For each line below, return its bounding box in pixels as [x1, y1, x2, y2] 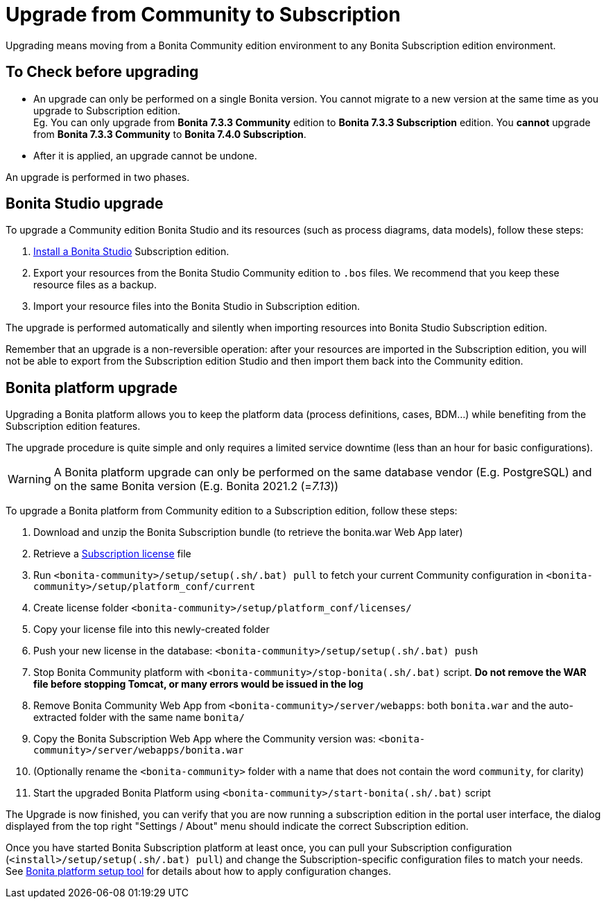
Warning [8, 472, 51, 487]
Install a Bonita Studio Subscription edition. [33, 245, 230, 258]
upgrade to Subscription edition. [33, 104, 180, 116]
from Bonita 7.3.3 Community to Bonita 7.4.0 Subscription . [33, 128, 306, 140]
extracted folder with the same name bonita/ [33, 711, 245, 724]
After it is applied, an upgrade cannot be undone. [33, 149, 257, 162]
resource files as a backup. [33, 279, 157, 291]
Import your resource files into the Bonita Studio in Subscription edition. [33, 300, 361, 313]
